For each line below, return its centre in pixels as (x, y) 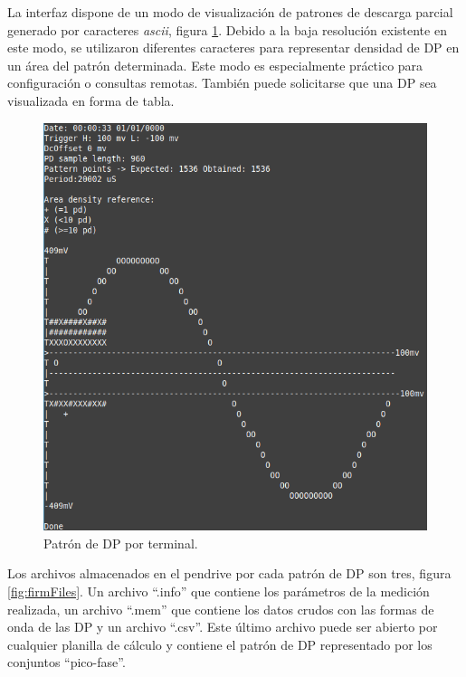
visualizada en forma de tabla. (91, 100)
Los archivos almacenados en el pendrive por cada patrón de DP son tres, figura (229, 573)
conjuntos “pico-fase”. (67, 662)
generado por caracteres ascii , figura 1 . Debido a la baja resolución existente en (227, 29)
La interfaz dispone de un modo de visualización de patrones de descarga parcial (230, 12)
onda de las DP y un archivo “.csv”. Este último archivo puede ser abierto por (223, 627)
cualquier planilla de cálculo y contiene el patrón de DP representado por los (220, 644)
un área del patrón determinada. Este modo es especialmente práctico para (215, 65)
